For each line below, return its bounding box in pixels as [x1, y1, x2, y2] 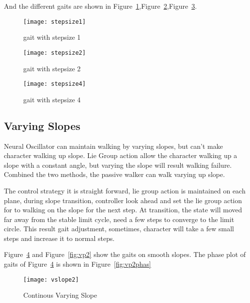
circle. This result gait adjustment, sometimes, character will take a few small [4, 223, 234, 234]
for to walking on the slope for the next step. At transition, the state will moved [4, 205, 242, 215]
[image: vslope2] [23, 276, 79, 283]
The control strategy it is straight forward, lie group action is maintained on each [4, 185, 246, 195]
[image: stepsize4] [23, 80, 86, 88]
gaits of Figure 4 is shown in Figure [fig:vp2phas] [4, 259, 151, 269]
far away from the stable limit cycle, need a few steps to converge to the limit [4, 214, 234, 224]
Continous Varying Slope [23, 290, 97, 300]
